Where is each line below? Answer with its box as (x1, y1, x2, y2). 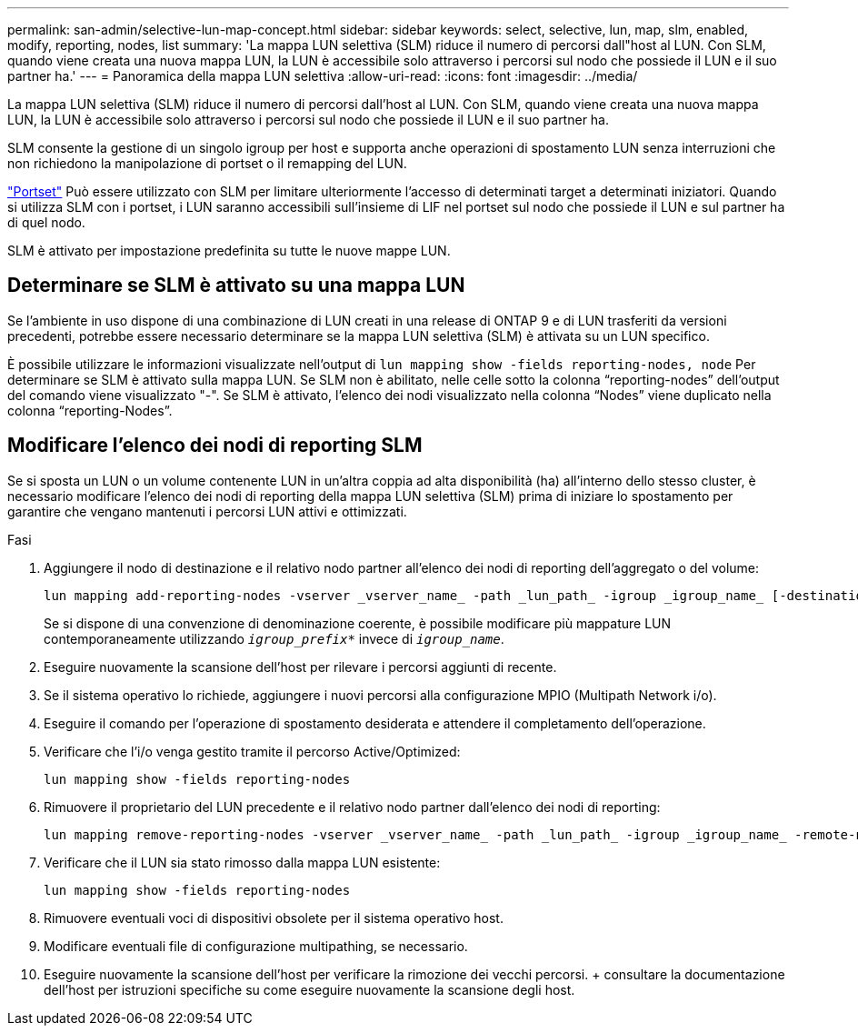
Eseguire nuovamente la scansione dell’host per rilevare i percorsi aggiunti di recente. (44, 658, 557, 675)
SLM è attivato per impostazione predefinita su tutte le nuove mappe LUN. (7, 243, 451, 258)
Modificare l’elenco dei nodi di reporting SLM (7, 434, 423, 457)
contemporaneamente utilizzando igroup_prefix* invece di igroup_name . (44, 630, 504, 647)
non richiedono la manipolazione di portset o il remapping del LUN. (7, 155, 407, 171)
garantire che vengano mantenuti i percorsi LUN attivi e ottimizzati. (7, 503, 407, 519)
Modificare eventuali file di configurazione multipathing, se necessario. (44, 938, 468, 954)
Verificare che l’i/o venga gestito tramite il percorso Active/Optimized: (44, 743, 461, 759)
